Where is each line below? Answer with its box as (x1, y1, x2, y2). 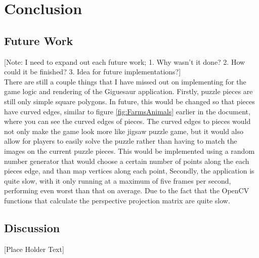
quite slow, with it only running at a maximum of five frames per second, (4, 175, 231, 186)
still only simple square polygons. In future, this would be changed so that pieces (4, 96, 255, 106)
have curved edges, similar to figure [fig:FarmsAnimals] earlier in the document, (4, 106, 250, 116)
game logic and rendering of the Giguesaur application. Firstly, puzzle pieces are (4, 86, 253, 97)
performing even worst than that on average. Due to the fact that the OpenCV (4, 185, 249, 196)
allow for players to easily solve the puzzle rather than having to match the (4, 136, 237, 146)
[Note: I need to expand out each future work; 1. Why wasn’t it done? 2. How (4, 56, 245, 67)
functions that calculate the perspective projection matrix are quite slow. (4, 195, 230, 205)
